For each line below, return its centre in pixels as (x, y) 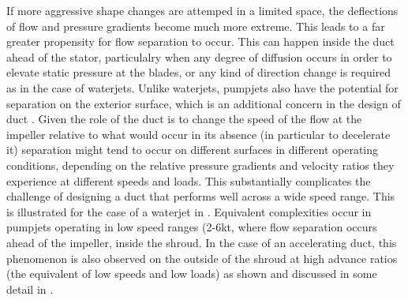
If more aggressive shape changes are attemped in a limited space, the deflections (202, 10)
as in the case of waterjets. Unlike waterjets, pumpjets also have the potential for (202, 87)
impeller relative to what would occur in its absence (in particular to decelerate (198, 134)
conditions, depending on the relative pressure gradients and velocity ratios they (200, 165)
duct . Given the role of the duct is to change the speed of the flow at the (184, 119)
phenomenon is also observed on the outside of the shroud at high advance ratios (202, 258)
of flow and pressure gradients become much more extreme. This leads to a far (196, 26)
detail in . (30, 289)
